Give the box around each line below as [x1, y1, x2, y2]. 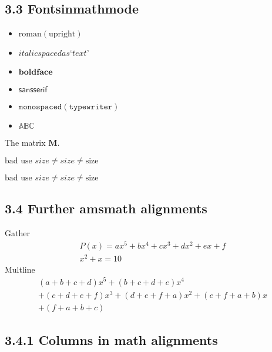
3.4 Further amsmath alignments [5, 199, 207, 217]
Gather [5, 227, 30, 239]
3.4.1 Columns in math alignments [5, 331, 218, 349]
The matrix [5, 136, 46, 149]
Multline [5, 263, 35, 275]
